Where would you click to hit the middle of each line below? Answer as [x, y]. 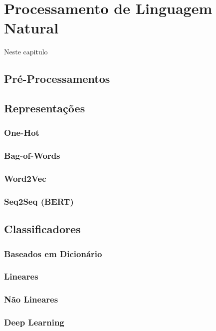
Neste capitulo [26, 52]
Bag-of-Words [32, 156]
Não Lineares [31, 299]
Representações [45, 108]
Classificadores [42, 229]
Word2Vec [25, 178]
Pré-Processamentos [57, 79]
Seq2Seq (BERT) [39, 201]
